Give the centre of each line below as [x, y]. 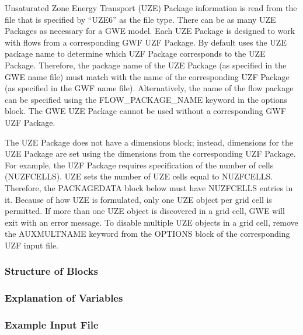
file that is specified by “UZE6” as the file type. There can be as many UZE [140, 19]
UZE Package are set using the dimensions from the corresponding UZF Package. [150, 153]
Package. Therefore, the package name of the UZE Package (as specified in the [146, 65]
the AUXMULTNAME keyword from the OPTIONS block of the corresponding [147, 234]
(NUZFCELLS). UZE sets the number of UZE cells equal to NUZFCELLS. [139, 176]
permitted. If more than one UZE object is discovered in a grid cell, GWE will [145, 211]
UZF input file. [32, 245]
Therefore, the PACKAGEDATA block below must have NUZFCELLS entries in [149, 187]
